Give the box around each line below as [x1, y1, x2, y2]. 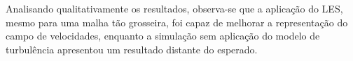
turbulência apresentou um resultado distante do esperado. [6, 42, 258, 56]
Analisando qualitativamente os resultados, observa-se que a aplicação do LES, [6, 1, 343, 15]
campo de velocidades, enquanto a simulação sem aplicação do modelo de [6, 28, 320, 43]
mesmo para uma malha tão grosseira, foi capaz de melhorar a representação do [6, 15, 348, 29]
